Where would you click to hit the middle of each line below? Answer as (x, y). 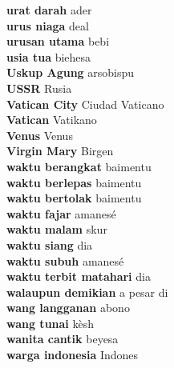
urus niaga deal (48, 25)
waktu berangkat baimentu (79, 166)
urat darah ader (49, 10)
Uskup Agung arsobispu (71, 72)
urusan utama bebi (58, 41)
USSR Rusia (39, 88)
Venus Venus (40, 135)
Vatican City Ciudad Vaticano (85, 104)
